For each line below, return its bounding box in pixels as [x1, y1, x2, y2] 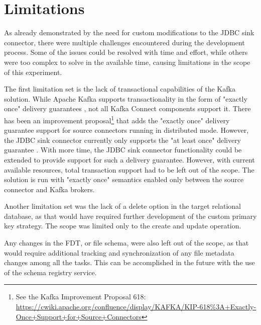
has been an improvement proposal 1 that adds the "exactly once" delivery [4, 113, 230, 125]
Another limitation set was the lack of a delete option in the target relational [4, 201, 241, 211]
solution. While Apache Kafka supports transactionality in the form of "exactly [4, 93, 247, 104]
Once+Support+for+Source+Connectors [16, 311, 142, 321]
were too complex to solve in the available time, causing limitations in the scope [4, 56, 250, 67]
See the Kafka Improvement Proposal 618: [16, 291, 146, 302]
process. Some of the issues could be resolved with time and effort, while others [4, 47, 248, 57]
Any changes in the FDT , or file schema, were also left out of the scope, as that [4, 237, 249, 248]
